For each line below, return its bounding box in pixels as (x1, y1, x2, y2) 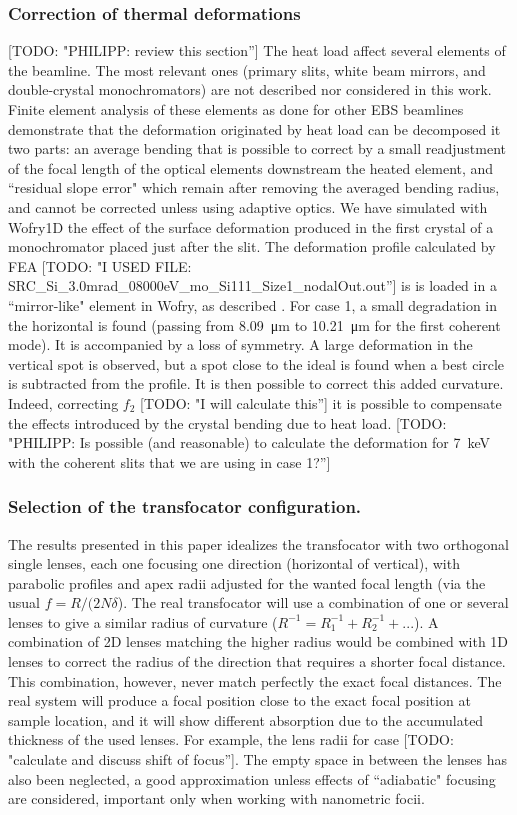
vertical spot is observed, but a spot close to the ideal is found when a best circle (8, 353, 505, 374)
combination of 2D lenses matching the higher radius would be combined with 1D (8, 631, 509, 652)
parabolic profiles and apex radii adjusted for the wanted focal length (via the (8, 572, 486, 593)
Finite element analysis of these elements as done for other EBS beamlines (8, 99, 464, 119)
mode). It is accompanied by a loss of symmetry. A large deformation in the (8, 334, 473, 355)
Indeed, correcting (8, 392, 119, 413)
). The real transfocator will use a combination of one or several (117, 592, 509, 613)
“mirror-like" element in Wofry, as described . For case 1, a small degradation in (8, 294, 498, 315)
